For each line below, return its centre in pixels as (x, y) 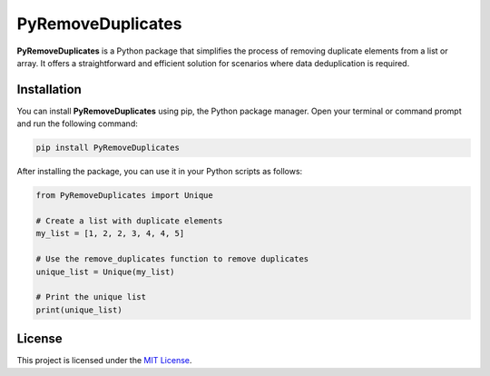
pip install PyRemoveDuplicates (108, 148)
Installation (49, 89)
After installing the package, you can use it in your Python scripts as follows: (160, 172)
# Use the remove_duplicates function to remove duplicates (172, 259)
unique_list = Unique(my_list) (106, 272)
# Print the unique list (91, 297)
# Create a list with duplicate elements (129, 221)
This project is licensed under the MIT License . (104, 361)
